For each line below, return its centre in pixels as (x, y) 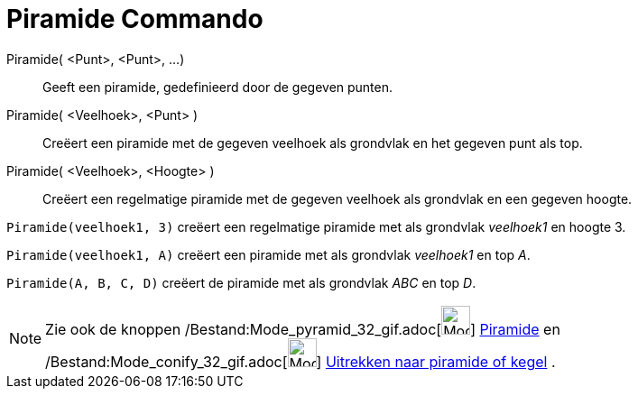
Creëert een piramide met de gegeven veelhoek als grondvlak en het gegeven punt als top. (313, 143)
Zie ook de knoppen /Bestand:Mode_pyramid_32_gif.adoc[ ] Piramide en (303, 329)
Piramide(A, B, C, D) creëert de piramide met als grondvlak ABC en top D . (241, 282)
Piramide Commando (135, 19)
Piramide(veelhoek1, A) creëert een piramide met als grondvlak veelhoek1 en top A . (268, 254)
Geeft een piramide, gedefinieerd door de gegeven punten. (218, 87)
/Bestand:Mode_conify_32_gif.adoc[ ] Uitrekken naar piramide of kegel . (301, 361)
